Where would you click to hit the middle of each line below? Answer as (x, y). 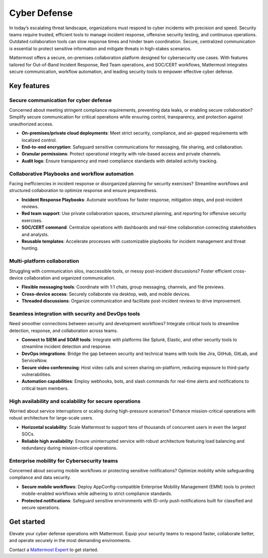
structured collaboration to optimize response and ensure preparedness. (83, 191)
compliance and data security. (40, 478)
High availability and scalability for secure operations (75, 401)
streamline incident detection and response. (67, 347)
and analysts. (35, 234)
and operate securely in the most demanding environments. (70, 541)
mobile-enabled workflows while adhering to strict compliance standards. (97, 493)
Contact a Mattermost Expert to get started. (54, 550)
